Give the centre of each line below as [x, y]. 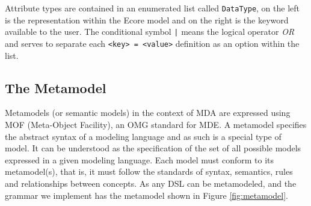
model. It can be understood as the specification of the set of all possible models [153, 148]
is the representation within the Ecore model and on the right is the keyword [147, 20]
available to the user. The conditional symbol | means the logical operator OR [150, 32]
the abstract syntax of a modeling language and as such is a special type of [143, 136]
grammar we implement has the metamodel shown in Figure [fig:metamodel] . [147, 195]
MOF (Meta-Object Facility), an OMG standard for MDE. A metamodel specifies [156, 124]
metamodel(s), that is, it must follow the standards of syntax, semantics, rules [149, 171]
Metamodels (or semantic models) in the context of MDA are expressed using [148, 113]
